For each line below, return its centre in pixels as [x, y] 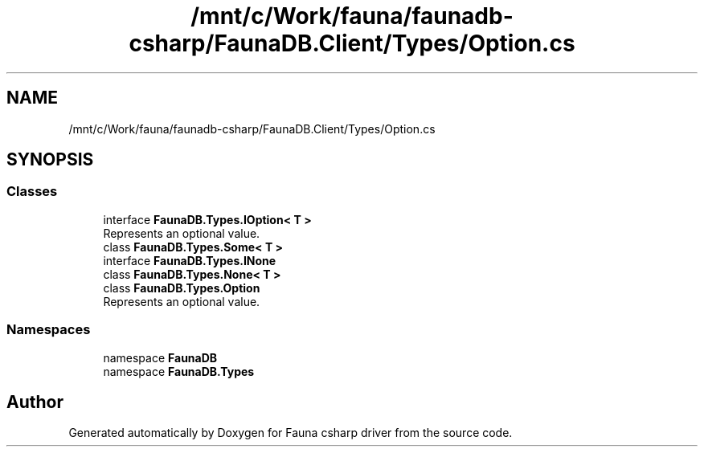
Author [35, 402]
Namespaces [49, 330]
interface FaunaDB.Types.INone [190, 260]
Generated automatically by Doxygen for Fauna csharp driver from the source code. [291, 433]
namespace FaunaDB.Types [179, 371]
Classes [32, 192]
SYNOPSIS [50, 160]
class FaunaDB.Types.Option [182, 288]
